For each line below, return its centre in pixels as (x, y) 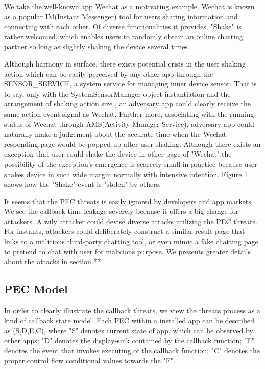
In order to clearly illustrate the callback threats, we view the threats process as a (132, 310)
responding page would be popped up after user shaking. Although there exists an (132, 144)
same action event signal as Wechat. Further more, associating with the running (129, 113)
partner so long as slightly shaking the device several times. (97, 46)
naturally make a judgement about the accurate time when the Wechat (115, 134)
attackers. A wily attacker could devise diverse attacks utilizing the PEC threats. (131, 221)
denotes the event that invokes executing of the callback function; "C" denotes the (132, 350)
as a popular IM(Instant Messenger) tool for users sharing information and (121, 16)
